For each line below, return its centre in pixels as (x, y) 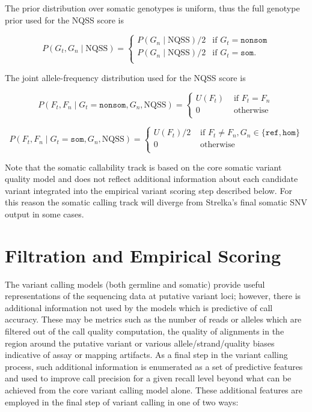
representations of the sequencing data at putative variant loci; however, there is (153, 296)
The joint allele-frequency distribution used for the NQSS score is (125, 77)
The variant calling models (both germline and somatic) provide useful (135, 284)
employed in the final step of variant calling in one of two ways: (122, 401)
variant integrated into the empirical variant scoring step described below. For (148, 190)
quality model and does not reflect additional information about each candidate (151, 179)
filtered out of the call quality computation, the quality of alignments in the (145, 331)
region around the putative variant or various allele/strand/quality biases (140, 343)
